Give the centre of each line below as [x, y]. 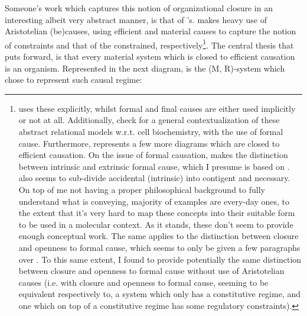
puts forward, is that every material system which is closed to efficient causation [150, 57]
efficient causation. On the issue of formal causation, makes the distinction [153, 155]
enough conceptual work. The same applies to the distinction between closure [159, 236]
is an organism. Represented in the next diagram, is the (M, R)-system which [145, 68]
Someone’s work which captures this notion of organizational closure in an [139, 8]
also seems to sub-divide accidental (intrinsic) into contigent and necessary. [154, 178]
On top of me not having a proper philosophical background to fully [142, 189]
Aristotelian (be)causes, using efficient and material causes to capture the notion [151, 31]
